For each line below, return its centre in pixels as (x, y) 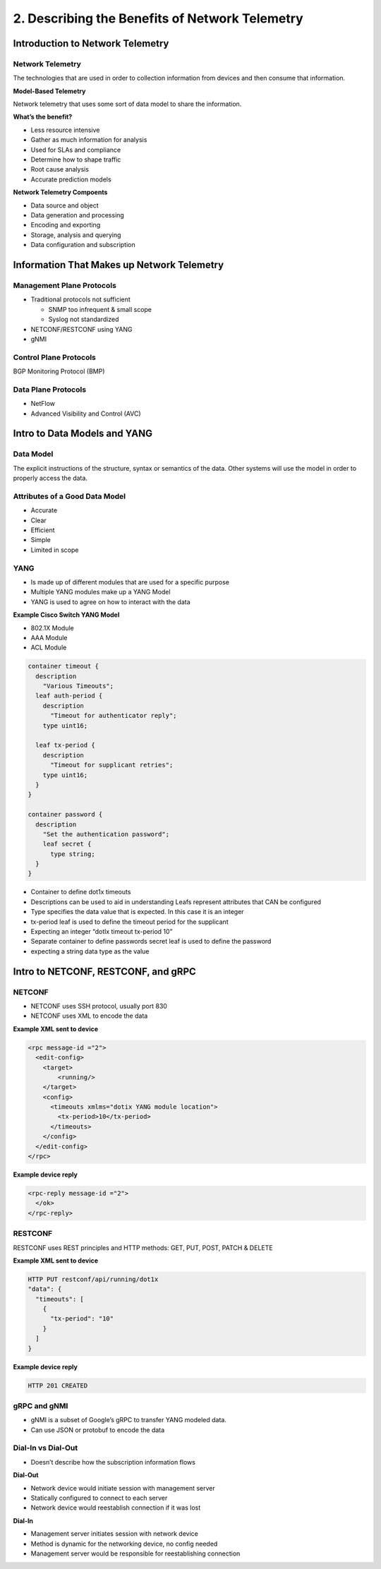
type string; (73, 854)
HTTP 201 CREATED (58, 1385)
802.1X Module (52, 627)
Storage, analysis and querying (76, 235)
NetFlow (43, 404)
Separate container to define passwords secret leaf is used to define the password (151, 942)
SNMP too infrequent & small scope (100, 309)
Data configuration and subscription (83, 245)
